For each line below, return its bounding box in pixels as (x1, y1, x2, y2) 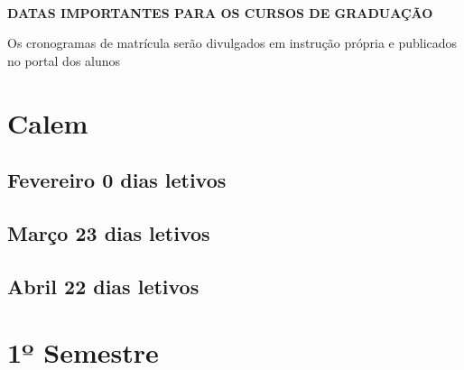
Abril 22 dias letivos (7, 272, 200, 300)
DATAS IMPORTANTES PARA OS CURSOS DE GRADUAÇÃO (7, 3, 433, 22)
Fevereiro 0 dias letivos (7, 166, 227, 194)
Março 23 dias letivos (7, 218, 210, 246)
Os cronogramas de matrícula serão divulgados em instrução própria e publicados (7, 33, 458, 52)
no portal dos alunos (7, 51, 121, 69)
